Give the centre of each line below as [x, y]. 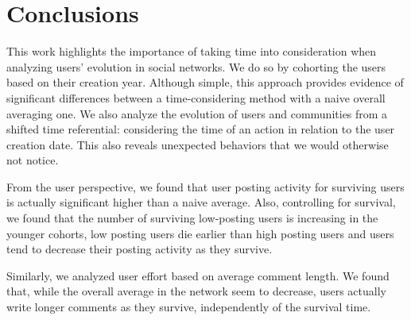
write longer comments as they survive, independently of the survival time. [189, 307]
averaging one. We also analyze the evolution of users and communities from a [197, 113]
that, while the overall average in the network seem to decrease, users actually [196, 291]
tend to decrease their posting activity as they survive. [140, 249]
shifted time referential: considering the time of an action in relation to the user [201, 129]
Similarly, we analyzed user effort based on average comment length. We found [198, 275]
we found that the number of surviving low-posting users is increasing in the [192, 218]
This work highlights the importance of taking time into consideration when [192, 51]
